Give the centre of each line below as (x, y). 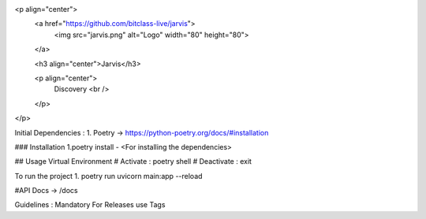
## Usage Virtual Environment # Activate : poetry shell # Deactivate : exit (133, 161)
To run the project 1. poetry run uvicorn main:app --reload (108, 176)
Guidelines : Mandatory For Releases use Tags (90, 205)
